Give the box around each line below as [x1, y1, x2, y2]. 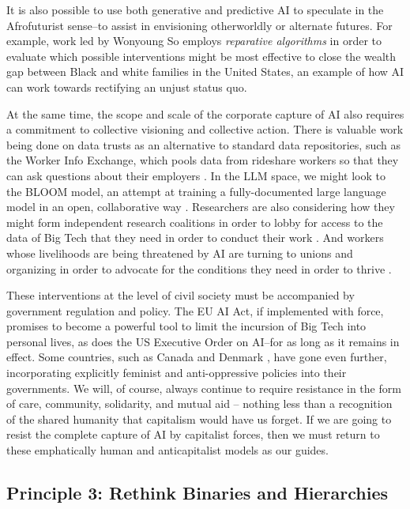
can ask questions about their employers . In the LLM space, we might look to [6, 167, 386, 183]
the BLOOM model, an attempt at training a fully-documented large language [6, 183, 386, 199]
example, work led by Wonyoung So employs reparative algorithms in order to [6, 32, 382, 49]
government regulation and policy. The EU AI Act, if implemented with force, [6, 302, 384, 319]
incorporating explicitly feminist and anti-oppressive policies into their [6, 364, 347, 381]
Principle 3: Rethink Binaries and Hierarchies [6, 481, 388, 505]
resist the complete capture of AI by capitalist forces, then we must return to [6, 426, 380, 443]
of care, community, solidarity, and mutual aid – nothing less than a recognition [6, 395, 393, 412]
